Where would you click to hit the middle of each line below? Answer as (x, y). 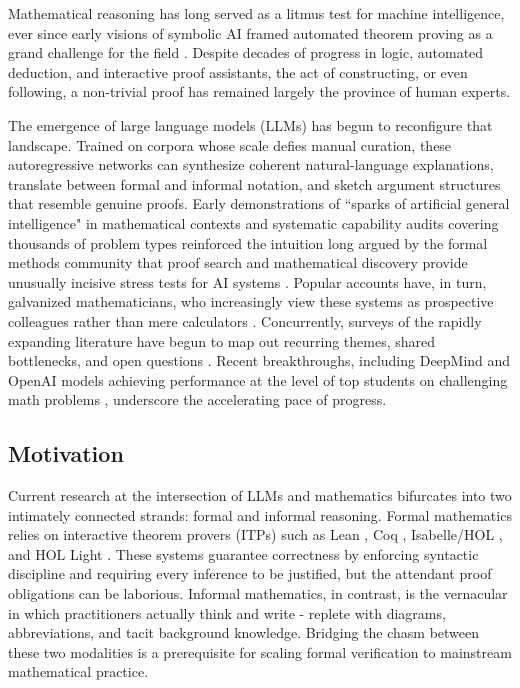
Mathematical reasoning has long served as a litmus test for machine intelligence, (256, 13)
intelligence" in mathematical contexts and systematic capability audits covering (253, 222)
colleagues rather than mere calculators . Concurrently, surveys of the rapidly (245, 320)
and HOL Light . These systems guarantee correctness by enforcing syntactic (243, 553)
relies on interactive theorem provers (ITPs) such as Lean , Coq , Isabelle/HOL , (255, 534)
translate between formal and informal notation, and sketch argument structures (254, 183)
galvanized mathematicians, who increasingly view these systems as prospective (251, 301)
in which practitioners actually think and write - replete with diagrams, (227, 612)
